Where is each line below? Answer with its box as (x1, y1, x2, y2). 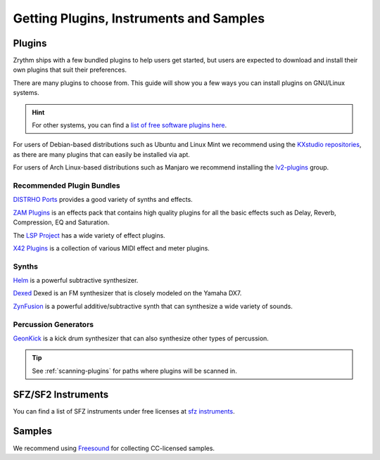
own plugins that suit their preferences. (13, 65, 127, 74)
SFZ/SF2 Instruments (13, 388, 109, 400)
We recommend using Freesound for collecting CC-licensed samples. (13, 444, 215, 452)
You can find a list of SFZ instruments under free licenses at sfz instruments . (13, 407, 235, 415)
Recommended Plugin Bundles (13, 180, 120, 190)
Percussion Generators (13, 319, 94, 329)
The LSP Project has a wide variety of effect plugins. (13, 231, 165, 239)
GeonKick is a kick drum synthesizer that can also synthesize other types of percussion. (13, 334, 269, 343)
